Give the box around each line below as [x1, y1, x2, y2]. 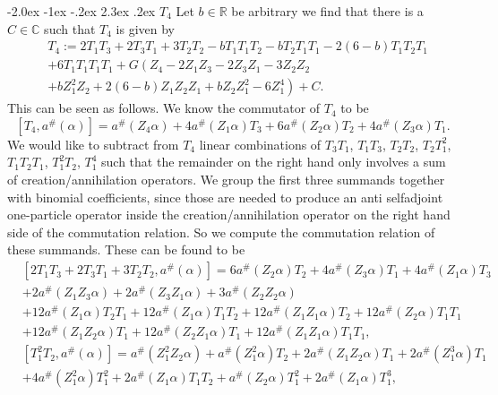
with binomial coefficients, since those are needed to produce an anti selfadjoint [7, 187, 443, 206]
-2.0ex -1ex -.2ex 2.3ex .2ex [7, 2, 156, 20]
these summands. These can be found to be [7, 240, 245, 259]
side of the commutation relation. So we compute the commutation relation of [7, 222, 435, 241]
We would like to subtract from [7, 134, 179, 153]
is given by [116, 19, 175, 38]
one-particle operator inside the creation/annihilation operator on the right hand [7, 205, 451, 224]
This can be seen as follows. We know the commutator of [7, 99, 321, 117]
